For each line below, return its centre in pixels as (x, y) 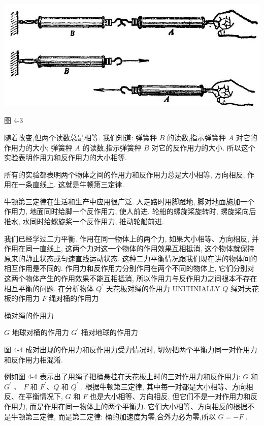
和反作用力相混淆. (34, 359)
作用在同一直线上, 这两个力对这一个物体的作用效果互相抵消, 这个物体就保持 (129, 248)
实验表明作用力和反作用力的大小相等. (65, 157)
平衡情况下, (44, 396)
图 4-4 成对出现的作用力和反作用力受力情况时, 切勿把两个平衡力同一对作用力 (131, 349)
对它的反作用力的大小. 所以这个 (203, 147)
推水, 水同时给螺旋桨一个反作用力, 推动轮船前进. (84, 221)
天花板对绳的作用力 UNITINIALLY (163, 288)
